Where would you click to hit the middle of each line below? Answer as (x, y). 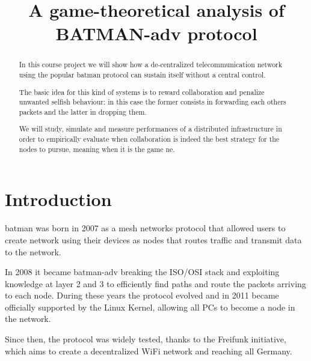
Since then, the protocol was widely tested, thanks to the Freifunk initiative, (146, 339)
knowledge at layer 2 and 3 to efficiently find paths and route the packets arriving (155, 283)
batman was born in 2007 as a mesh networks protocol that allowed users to (145, 228)
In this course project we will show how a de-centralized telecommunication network (151, 65)
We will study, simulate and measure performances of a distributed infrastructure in (150, 129)
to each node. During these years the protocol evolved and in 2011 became (142, 295)
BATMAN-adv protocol (156, 33)
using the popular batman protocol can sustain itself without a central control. (142, 75)
